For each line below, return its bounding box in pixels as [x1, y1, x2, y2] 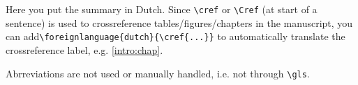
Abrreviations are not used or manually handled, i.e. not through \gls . [6, 66, 310, 80]
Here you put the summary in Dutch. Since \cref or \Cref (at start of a [6, 2, 318, 16]
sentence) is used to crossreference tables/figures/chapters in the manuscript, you [6, 15, 353, 30]
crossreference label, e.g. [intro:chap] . [6, 42, 163, 57]
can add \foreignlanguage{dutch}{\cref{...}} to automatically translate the [6, 29, 345, 44]
